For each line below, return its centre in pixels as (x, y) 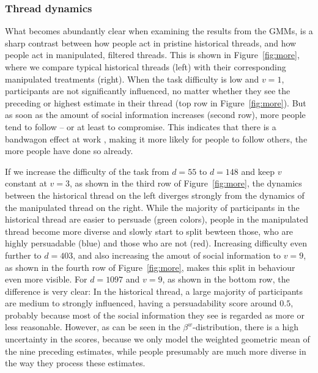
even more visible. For (46, 279)
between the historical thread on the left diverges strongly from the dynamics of (155, 195)
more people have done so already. (69, 151)
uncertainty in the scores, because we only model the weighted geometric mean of (157, 339)
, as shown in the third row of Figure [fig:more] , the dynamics (186, 183)
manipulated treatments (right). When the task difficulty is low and (132, 79)
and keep (258, 171)
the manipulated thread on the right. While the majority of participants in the (152, 207)
